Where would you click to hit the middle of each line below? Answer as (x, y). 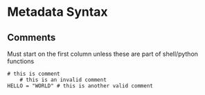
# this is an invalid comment (63, 80)
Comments (32, 38)
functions (21, 61)
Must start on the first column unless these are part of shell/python (103, 54)
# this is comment (34, 74)
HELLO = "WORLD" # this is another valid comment (80, 86)
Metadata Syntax (58, 12)
